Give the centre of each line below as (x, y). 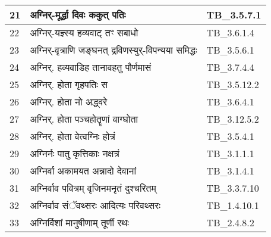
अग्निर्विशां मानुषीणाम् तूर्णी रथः (80, 222)
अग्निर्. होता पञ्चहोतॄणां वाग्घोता (84, 119)
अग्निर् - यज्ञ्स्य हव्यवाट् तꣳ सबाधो (84, 32)
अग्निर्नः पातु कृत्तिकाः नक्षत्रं (75, 153)
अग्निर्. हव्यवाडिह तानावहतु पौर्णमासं (91, 67)
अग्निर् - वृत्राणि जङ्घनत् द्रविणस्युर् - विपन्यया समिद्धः (114, 50)
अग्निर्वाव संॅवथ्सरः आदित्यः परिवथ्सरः (95, 205)
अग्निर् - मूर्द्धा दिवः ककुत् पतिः (78, 15)
